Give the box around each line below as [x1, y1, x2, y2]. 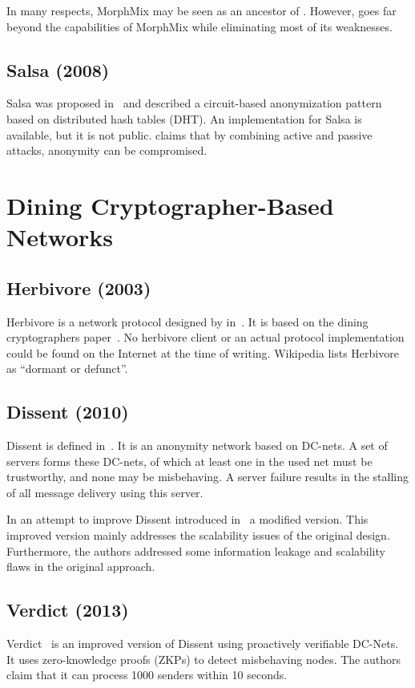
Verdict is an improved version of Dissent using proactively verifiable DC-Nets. [6, 635, 399, 652]
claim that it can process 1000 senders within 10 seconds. [6, 666, 288, 683]
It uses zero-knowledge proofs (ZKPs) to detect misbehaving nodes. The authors [6, 650, 401, 667]
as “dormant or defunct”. [6, 360, 128, 377]
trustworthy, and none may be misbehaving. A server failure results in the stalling [6, 468, 409, 485]
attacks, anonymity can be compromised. [6, 142, 207, 159]
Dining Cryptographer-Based [6, 188, 334, 221]
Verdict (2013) [6, 597, 129, 622]
